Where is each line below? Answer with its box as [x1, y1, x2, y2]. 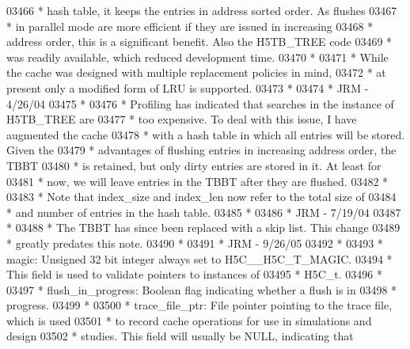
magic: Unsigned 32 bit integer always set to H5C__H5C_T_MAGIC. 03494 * [6, 250, 393, 267]
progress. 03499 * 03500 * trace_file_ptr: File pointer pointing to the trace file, [6, 297, 393, 313]
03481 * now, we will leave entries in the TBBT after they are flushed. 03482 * [6, 173, 389, 189]
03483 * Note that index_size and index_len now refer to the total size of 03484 [6, 188, 397, 205]
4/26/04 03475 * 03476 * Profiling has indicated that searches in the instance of [6, 95, 394, 112]
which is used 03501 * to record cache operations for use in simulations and [6, 312, 372, 328]
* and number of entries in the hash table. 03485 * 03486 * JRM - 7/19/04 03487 [6, 203, 401, 220]
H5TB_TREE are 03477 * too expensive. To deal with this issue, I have [6, 111, 357, 127]
